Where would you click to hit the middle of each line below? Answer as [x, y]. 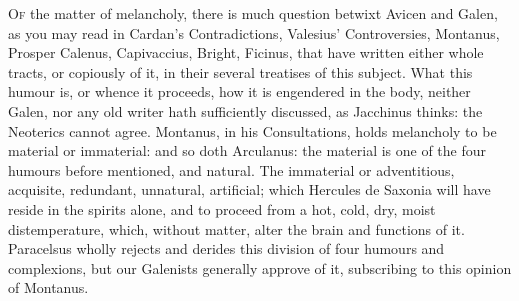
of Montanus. [48, 287]
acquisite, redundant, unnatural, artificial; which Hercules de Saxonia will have [249, 189]
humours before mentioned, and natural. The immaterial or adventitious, [231, 169]
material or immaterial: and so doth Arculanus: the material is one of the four [247, 150]
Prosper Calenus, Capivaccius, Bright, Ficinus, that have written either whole [246, 52]
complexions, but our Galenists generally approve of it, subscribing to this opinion [260, 267]
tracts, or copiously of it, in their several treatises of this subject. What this [240, 71]
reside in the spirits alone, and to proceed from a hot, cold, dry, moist [222, 208]
